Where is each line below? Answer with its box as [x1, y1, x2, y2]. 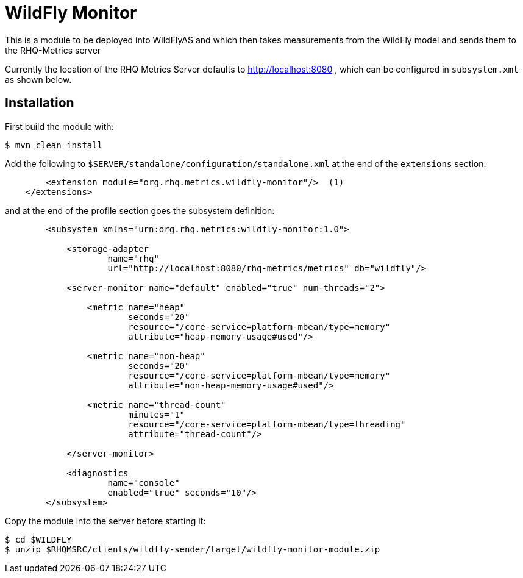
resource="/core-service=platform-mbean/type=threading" [128, 419, 406, 429]
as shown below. [5, 74, 72, 85]
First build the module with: [5, 121, 114, 132]
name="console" [107, 477, 180, 488]
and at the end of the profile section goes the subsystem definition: [5, 205, 275, 216]
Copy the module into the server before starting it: [5, 515, 206, 526]
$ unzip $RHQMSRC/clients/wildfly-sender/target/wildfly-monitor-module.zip [5, 544, 380, 554]
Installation [5, 95, 74, 111]
